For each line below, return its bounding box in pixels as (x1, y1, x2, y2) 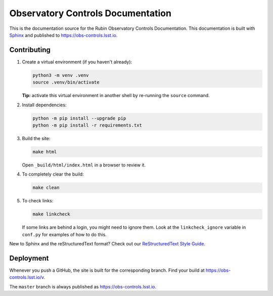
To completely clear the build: (22, 171, 84, 177)
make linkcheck (32, 212, 70, 217)
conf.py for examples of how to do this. (22, 231, 107, 237)
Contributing (9, 46, 51, 54)
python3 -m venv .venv (32, 72, 89, 78)
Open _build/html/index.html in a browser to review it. (22, 162, 146, 168)
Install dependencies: (22, 102, 67, 108)
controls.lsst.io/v (9, 274, 44, 280)
